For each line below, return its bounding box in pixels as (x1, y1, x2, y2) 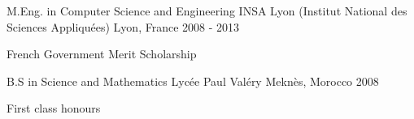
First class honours (7, 100, 101, 117)
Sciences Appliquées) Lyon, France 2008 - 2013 (7, 18, 240, 35)
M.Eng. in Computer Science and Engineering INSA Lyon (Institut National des (7, 2, 407, 19)
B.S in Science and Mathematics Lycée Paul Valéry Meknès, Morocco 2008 (7, 72, 379, 89)
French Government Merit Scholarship (7, 45, 197, 62)
